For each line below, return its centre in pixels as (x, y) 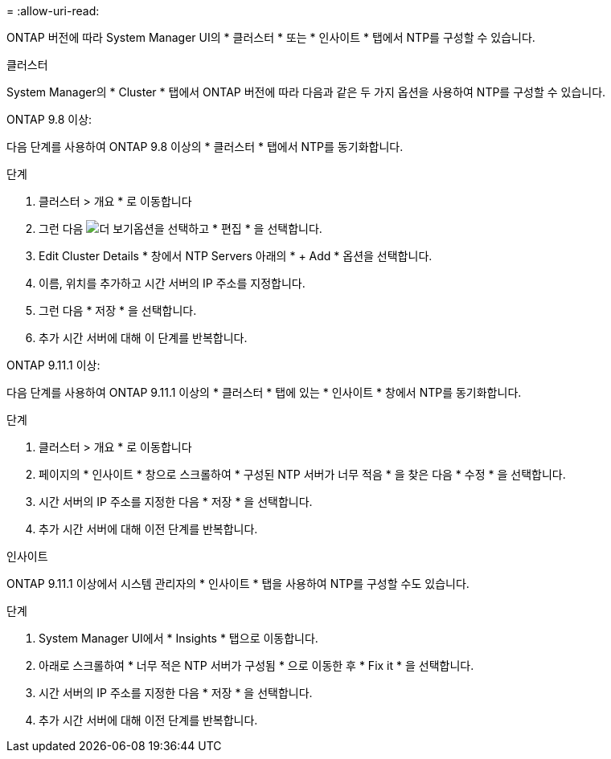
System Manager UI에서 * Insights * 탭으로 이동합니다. (178, 638)
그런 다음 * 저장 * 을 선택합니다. (118, 310)
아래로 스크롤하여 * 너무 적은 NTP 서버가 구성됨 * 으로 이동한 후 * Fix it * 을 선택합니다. (256, 665)
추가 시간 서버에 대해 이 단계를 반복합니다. (143, 338)
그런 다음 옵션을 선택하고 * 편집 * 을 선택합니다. (180, 229)
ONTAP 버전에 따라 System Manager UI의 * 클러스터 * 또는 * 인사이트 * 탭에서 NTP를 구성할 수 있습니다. (271, 37)
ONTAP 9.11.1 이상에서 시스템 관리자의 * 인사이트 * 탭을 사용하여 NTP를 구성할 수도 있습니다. (238, 584)
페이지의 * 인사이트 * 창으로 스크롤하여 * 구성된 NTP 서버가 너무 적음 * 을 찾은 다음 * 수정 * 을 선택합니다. (302, 474)
